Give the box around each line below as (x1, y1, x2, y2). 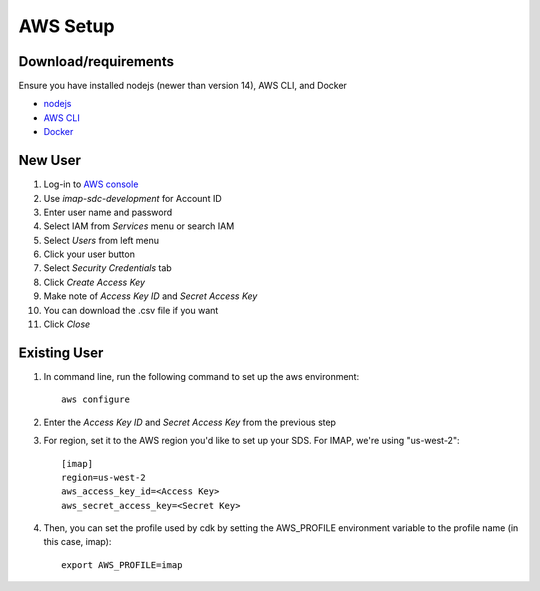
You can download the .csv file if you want (43, 304, 219, 316)
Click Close (43, 318, 91, 330)
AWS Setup (18, 15, 115, 37)
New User (18, 152, 82, 169)
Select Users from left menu (43, 234, 160, 246)
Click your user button (43, 248, 135, 260)
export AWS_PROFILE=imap (61, 559, 183, 570)
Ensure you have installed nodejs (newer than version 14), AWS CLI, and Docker (18, 80, 347, 92)
